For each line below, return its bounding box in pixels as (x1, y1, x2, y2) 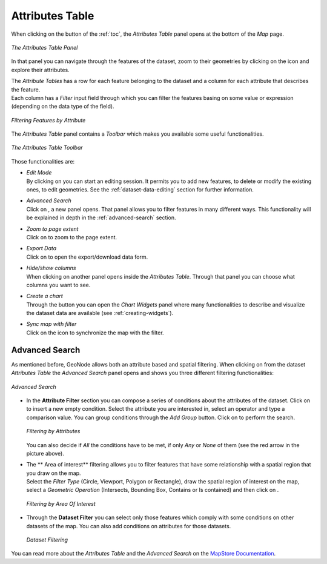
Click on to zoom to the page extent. (26, 233, 117, 241)
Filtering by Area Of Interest (26, 500, 96, 507)
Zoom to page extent (26, 225, 79, 233)
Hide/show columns (26, 264, 76, 272)
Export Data (26, 245, 57, 252)
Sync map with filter (26, 320, 77, 328)
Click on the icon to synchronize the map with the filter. (26, 329, 164, 336)
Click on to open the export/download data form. (26, 253, 148, 260)
